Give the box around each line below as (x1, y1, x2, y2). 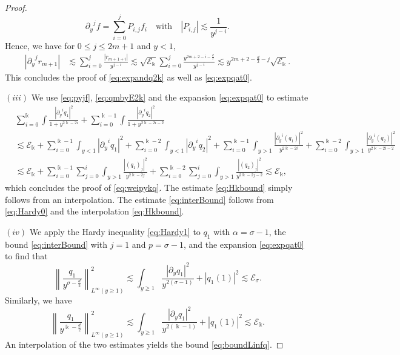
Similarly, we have (5, 294, 72, 307)
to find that (5, 250, 48, 262)
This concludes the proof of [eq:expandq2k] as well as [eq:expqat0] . (5, 70, 252, 83)
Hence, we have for (5, 39, 75, 51)
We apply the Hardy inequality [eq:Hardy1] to (29, 225, 201, 238)
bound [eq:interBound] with (5, 237, 108, 250)
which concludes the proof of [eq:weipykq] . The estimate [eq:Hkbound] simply (5, 181, 293, 194)
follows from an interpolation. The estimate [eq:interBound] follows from (5, 193, 274, 205)
